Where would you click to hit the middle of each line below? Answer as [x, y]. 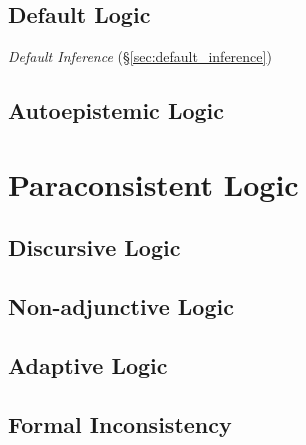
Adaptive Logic [88, 364]
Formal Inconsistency [120, 423]
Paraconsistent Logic [153, 183]
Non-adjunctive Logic [121, 306]
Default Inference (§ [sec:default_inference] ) [140, 56]
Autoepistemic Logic [116, 110]
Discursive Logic [94, 247]
